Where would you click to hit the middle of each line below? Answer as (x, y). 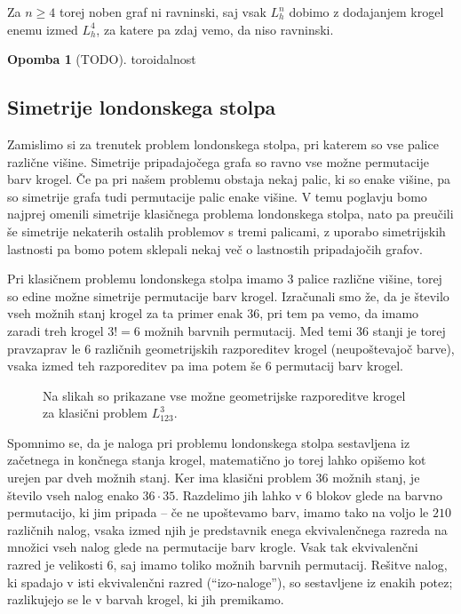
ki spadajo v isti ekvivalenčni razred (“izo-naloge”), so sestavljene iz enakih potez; (230, 582)
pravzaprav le (44, 348)
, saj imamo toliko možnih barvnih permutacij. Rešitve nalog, (280, 565)
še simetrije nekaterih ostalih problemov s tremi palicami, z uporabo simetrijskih (227, 231)
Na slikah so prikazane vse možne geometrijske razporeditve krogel (224, 395)
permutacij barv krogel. (340, 366)
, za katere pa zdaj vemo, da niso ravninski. (215, 29)
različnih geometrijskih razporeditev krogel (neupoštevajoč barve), (274, 348)
